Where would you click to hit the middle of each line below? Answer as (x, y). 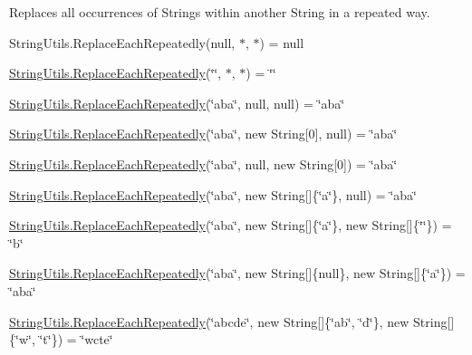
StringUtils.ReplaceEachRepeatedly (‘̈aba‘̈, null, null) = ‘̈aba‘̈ (177, 103)
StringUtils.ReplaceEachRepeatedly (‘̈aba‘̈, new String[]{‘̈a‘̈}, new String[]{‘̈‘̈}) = (231, 225)
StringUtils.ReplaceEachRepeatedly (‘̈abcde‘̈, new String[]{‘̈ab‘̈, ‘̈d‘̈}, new (209, 321)
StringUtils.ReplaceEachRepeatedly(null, (122, 42)
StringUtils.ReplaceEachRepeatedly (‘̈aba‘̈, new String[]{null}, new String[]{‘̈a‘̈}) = (237, 273)
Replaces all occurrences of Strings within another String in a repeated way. (220, 12)
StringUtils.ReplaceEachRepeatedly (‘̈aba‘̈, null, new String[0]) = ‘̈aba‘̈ (203, 163)
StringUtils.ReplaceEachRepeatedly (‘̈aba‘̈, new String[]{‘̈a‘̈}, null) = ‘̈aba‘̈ (213, 194)
